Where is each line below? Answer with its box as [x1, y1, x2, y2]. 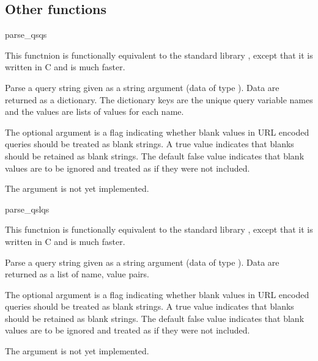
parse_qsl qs [5, 202, 50, 215]
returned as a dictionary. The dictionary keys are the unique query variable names [5, 93, 313, 106]
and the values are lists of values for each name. [5, 105, 184, 118]
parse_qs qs [5, 28, 47, 41]
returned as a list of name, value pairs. [5, 268, 150, 280]
